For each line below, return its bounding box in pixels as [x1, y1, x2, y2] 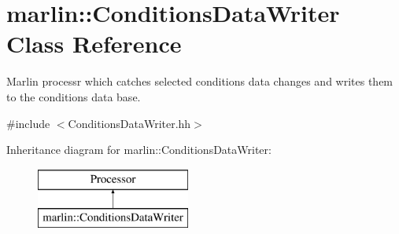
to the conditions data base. [6, 88, 141, 104]
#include [6, 115, 50, 131]
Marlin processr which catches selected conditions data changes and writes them [6, 73, 393, 90]
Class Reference [6, 27, 182, 60]
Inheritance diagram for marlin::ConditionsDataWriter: [6, 141, 272, 158]
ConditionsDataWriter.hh [68, 115, 191, 131]
